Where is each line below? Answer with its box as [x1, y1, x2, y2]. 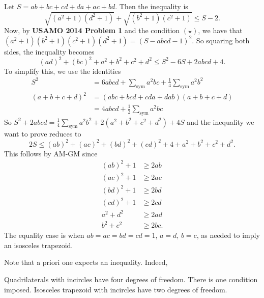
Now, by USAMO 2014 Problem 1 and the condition [4, 25, 180, 36]
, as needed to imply [196, 230, 260, 240]
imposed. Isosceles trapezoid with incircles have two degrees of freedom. [4, 284, 227, 294]
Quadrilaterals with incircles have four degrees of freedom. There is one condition [4, 274, 258, 285]
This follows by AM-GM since [4, 148, 98, 158]
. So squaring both [192, 35, 250, 45]
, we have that [198, 25, 243, 36]
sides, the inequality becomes [4, 46, 95, 57]
